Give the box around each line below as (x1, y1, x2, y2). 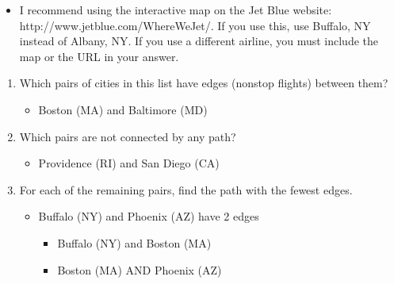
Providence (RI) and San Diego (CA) (38, 155, 220, 171)
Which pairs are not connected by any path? (19, 128, 236, 144)
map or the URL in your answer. (19, 48, 179, 64)
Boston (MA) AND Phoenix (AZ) (57, 261, 222, 278)
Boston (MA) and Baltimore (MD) (38, 101, 208, 117)
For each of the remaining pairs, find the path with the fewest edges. (19, 181, 353, 198)
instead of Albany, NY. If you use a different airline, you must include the (19, 33, 379, 49)
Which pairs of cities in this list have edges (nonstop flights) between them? (19, 75, 388, 91)
